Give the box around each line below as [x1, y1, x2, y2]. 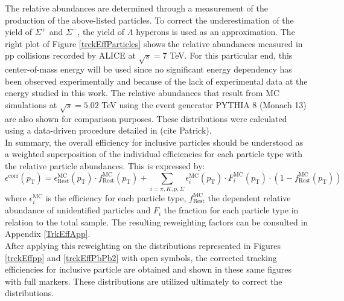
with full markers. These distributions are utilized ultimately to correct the [5, 274, 282, 287]
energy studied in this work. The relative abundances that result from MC [5, 86, 280, 99]
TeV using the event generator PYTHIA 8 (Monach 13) [101, 98, 307, 111]
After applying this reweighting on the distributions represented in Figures [5, 239, 281, 251]
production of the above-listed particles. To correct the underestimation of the [5, 13, 294, 26]
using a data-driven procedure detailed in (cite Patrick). [5, 124, 212, 137]
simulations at [5, 98, 57, 111]
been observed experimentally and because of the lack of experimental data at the [5, 74, 308, 87]
